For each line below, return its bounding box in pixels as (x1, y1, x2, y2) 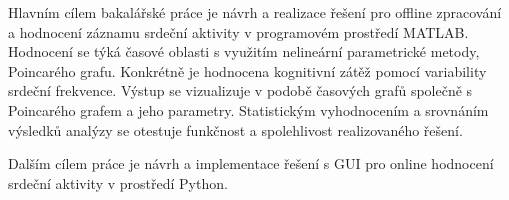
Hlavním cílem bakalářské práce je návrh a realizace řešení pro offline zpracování (8, 2, 502, 22)
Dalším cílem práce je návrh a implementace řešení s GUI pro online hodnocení (8, 153, 494, 174)
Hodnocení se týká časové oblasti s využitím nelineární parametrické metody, (8, 41, 480, 62)
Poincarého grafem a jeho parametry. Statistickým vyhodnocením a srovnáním (8, 99, 489, 120)
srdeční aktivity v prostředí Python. (8, 172, 228, 193)
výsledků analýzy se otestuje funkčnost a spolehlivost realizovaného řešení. (8, 119, 463, 140)
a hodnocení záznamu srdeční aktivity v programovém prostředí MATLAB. (8, 21, 469, 42)
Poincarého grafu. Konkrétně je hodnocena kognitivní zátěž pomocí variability (8, 60, 487, 81)
